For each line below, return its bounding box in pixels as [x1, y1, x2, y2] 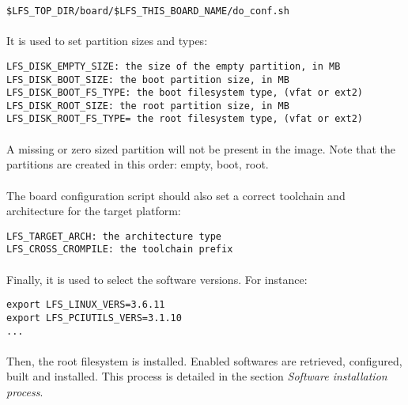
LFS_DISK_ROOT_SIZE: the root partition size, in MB [6, 100, 289, 112]
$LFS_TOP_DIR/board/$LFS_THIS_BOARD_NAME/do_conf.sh [6, 6, 289, 17]
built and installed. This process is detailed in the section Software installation [6, 368, 387, 384]
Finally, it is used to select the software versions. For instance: [6, 271, 308, 287]
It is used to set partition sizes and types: [6, 32, 208, 49]
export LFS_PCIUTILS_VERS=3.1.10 [6, 312, 182, 324]
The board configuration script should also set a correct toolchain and [6, 187, 346, 203]
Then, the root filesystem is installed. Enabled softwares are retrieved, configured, [6, 352, 402, 369]
